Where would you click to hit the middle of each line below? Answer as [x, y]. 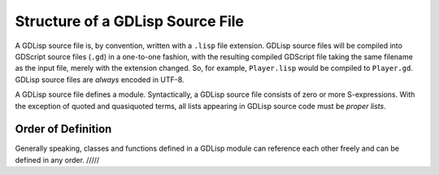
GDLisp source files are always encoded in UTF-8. [100, 79]
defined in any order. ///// [57, 160]
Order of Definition [63, 129]
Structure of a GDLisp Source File [129, 21]
